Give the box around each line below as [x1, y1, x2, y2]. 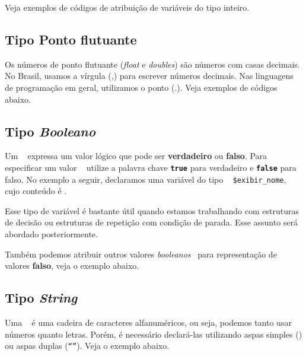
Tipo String [5, 288, 78, 307]
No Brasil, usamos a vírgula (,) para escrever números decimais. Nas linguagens [5, 69, 294, 82]
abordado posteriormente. [5, 228, 98, 240]
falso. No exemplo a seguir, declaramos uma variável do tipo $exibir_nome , [5, 173, 286, 185]
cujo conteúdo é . [5, 185, 67, 197]
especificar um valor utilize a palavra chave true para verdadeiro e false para [5, 161, 297, 173]
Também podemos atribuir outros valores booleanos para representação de [5, 247, 277, 260]
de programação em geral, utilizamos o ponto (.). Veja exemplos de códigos [5, 81, 278, 93]
